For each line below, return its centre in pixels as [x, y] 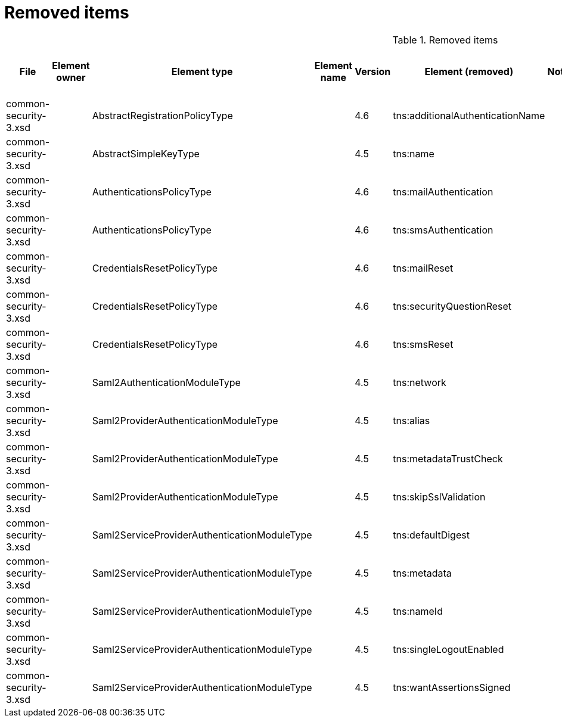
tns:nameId [418, 611]
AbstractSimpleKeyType [146, 153]
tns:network [420, 382]
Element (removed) [469, 71]
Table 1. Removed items [445, 40]
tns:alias [412, 420]
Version [373, 71]
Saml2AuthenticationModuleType [166, 382]
